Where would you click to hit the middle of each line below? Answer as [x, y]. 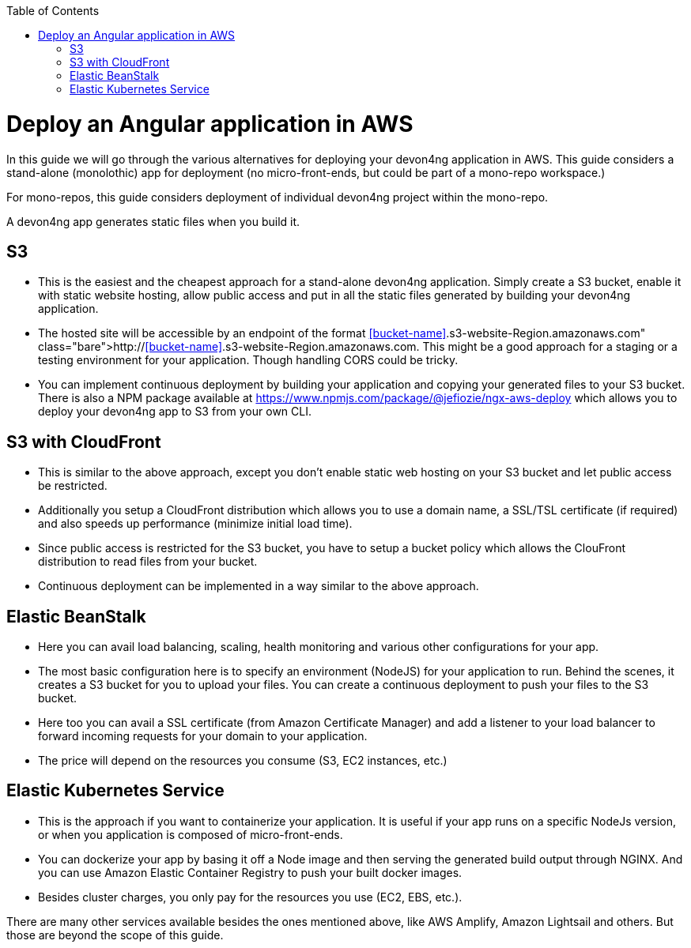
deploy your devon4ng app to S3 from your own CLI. [175, 412]
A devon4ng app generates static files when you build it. [153, 221]
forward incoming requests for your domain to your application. [203, 736]
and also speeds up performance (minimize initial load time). [195, 524]
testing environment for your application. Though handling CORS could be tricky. [248, 360]
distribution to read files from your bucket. [148, 562]
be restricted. [73, 486]
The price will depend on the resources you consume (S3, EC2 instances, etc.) [243, 761]
